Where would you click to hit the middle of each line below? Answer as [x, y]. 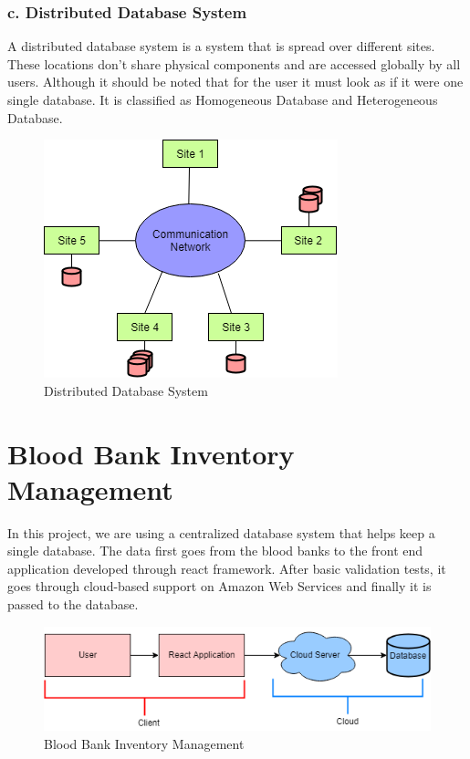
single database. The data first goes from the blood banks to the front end [215, 551]
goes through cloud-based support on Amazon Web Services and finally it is [219, 586]
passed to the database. [73, 604]
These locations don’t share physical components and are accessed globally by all [234, 63]
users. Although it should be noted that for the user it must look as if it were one [235, 82]
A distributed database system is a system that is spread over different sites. [221, 46]
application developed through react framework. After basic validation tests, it [227, 568]
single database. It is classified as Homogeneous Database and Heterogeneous [223, 99]
